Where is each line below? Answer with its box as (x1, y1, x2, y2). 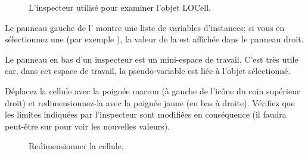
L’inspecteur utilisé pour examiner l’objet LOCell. (29, 1, 211, 13)
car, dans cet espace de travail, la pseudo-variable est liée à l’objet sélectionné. (5, 64, 291, 77)
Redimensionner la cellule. (29, 140, 124, 152)
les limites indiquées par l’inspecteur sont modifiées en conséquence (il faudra (5, 108, 287, 121)
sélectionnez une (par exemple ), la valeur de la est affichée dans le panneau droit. (5, 33, 304, 45)
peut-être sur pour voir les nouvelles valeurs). (5, 119, 170, 132)
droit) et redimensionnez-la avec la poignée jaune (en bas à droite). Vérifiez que (5, 96, 295, 109)
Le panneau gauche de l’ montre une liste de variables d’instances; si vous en (5, 21, 285, 33)
